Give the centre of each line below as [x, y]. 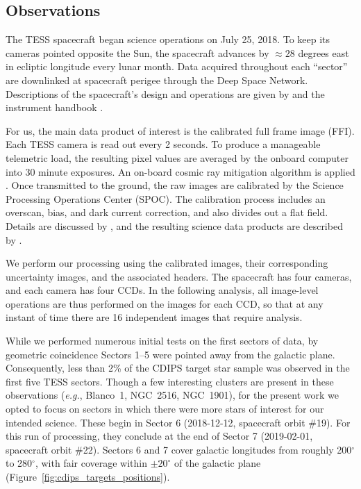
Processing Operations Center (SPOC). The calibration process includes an [166, 198]
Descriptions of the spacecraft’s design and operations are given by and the [165, 93]
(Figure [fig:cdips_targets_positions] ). [88, 477]
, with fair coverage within [91, 463]
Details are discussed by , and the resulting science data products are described [174, 225]
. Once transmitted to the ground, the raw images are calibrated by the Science [175, 185]
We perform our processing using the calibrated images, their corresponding [167, 263]
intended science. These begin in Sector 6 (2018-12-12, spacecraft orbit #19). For [178, 422]
